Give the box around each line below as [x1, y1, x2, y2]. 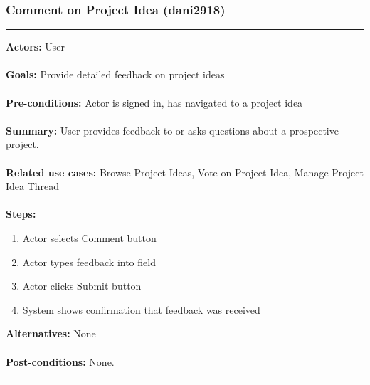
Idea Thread [6, 179, 60, 194]
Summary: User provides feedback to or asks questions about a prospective [6, 122, 339, 137]
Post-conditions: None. [6, 354, 115, 369]
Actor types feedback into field [22, 254, 156, 269]
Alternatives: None [6, 326, 96, 341]
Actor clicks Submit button [22, 278, 142, 293]
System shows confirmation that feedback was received [22, 302, 260, 317]
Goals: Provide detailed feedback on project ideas [6, 67, 225, 82]
